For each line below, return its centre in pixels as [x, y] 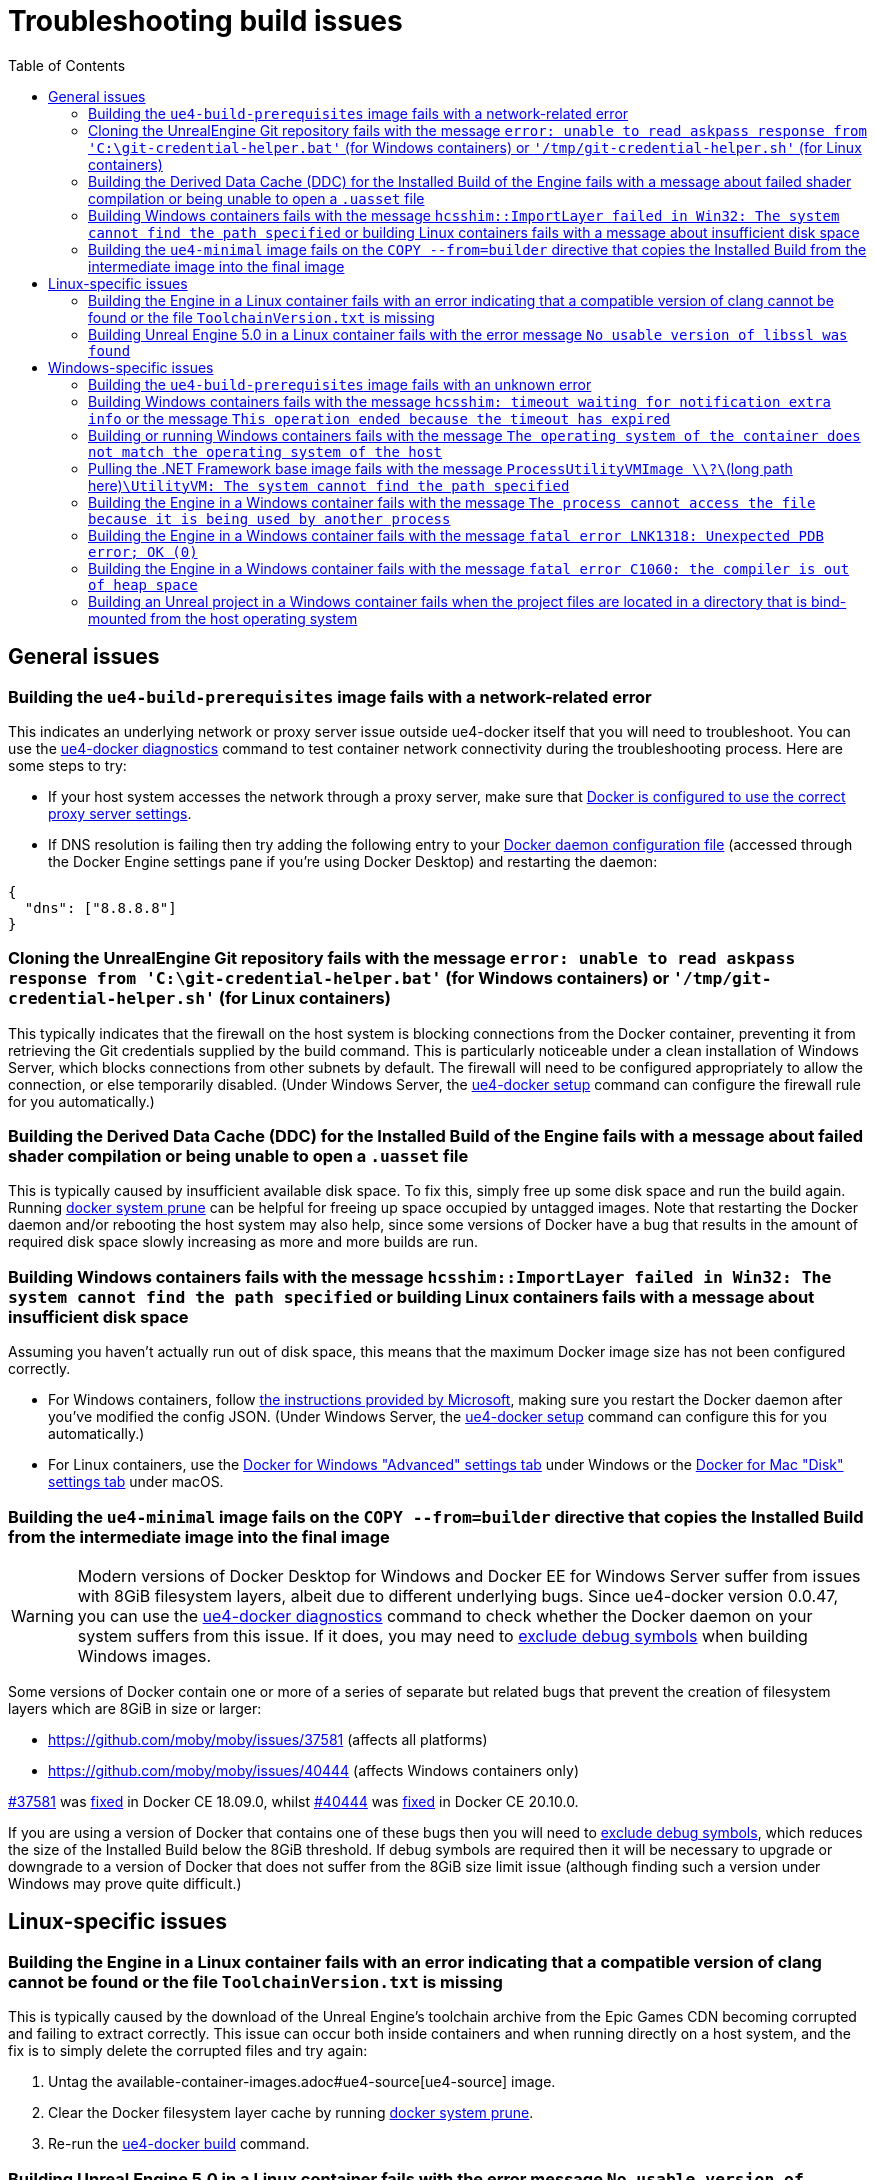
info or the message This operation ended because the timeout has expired [379, 418]
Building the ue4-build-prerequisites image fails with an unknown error [340, 384]
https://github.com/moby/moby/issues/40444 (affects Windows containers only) [314, 1770]
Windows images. [144, 1655]
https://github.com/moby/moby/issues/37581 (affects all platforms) [268, 1739]
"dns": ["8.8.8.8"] [100, 907]
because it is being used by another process [269, 518]
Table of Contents [67, 65]
